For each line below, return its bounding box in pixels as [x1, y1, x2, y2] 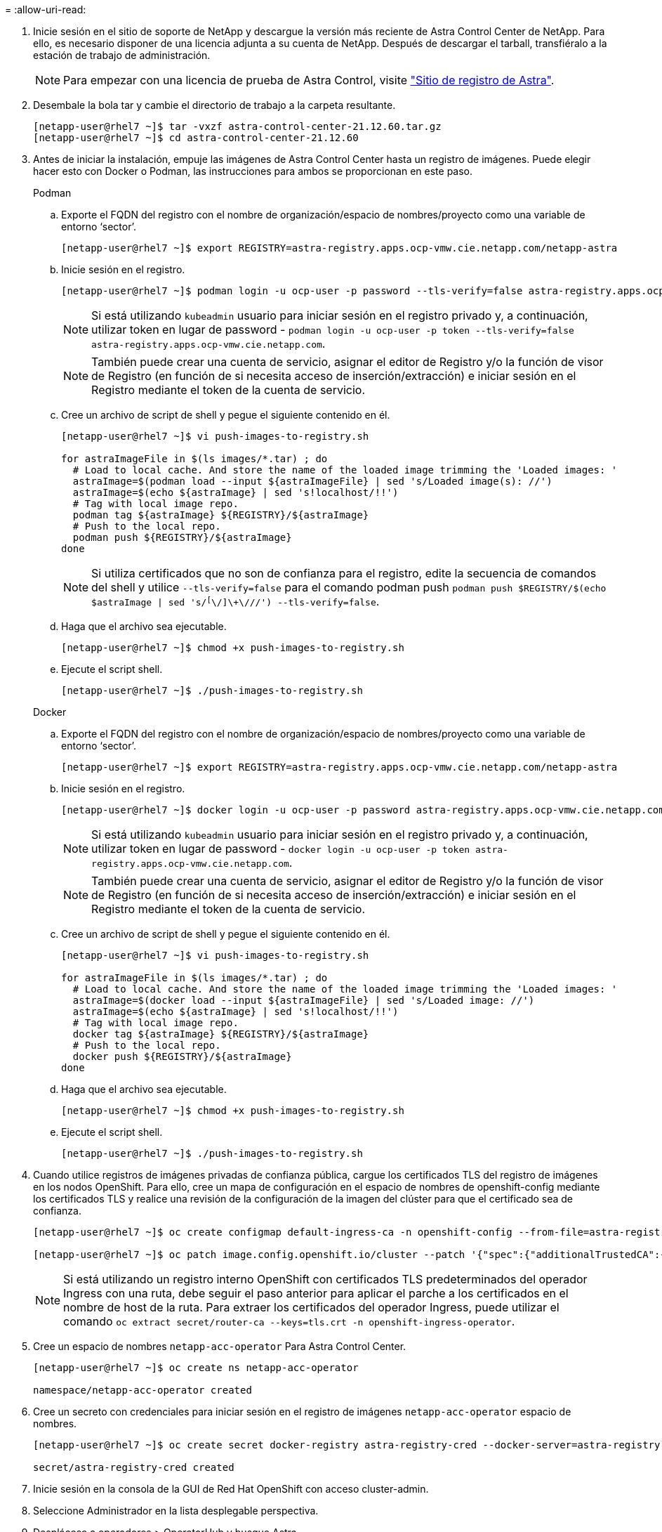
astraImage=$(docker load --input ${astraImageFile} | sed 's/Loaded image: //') [72, 995, 535, 1006]
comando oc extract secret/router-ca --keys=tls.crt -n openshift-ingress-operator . [63, 1314, 515, 1328]
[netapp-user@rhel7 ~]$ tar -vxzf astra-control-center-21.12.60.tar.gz [33, 121, 442, 132]
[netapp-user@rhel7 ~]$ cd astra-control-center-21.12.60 [33, 132, 359, 143]
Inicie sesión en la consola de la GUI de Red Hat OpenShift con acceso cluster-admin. [33, 1483, 429, 1495]
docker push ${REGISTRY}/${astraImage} [72, 1051, 292, 1062]
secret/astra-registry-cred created [33, 1462, 234, 1473]
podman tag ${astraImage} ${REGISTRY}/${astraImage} [72, 509, 369, 521]
